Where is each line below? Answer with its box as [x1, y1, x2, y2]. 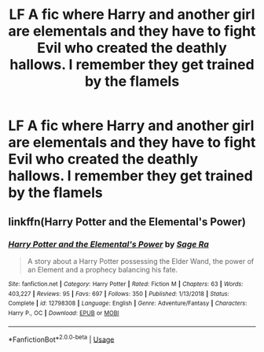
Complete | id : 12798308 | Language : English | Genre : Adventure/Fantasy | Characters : [8, 299, 247, 308]
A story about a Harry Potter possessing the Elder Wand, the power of [27, 256, 255, 265]
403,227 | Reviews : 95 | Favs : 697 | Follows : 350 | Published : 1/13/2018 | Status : [8, 290, 229, 298]
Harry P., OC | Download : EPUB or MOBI [8, 309, 119, 317]
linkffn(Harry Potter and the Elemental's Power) [8, 215, 246, 228]
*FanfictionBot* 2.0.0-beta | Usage [8, 333, 115, 344]
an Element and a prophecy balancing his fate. [27, 265, 178, 274]
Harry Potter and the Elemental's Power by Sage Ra [8, 239, 210, 250]
